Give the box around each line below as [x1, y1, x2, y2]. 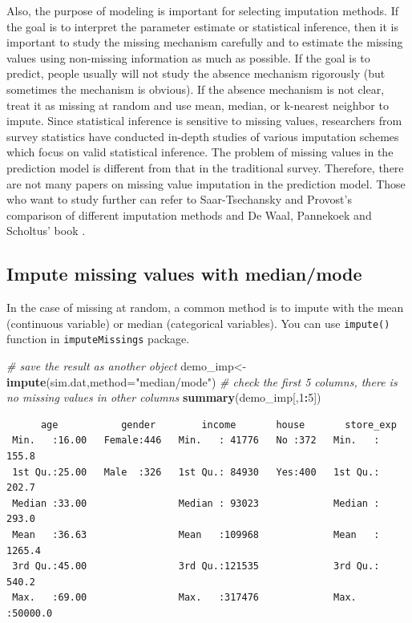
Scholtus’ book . [6, 222, 86, 239]
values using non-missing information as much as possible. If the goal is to [6, 49, 370, 66]
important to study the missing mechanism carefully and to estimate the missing [6, 34, 403, 51]
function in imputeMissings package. [6, 330, 190, 347]
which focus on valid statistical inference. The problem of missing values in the [6, 144, 394, 160]
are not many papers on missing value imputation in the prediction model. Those [6, 175, 406, 192]
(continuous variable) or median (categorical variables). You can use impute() [6, 314, 390, 331]
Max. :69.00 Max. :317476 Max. [12, 592, 357, 604]
